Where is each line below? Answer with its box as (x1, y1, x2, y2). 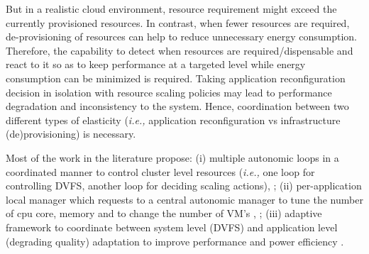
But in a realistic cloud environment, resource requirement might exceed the (6, 1, 337, 16)
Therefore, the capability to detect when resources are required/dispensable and (6, 43, 353, 57)
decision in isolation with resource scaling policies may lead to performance (6, 84, 332, 99)
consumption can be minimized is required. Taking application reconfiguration (6, 70, 346, 85)
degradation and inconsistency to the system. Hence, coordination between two (6, 99, 349, 114)
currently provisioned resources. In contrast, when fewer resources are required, (6, 15, 350, 30)
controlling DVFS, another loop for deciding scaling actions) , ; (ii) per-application (6, 178, 362, 193)
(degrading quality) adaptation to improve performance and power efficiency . (6, 233, 344, 248)
